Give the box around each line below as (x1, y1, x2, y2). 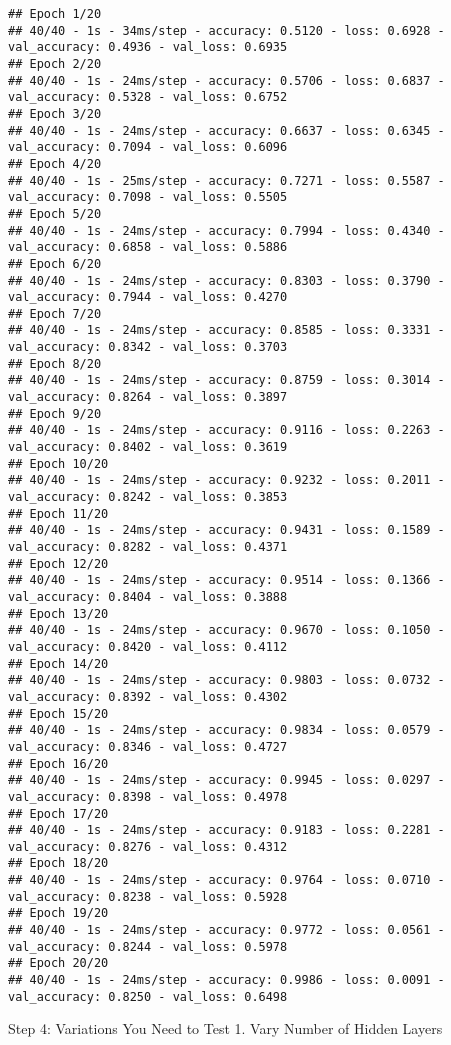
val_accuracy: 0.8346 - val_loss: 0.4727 (8, 739, 288, 754)
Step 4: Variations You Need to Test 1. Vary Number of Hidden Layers (8, 1018, 443, 1039)
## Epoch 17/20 (8, 806, 109, 821)
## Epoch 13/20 (8, 606, 109, 621)
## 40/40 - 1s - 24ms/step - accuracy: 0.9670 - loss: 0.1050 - (8, 623, 445, 638)
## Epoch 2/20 (8, 56, 102, 71)
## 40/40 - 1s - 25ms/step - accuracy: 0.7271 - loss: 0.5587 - (8, 173, 445, 188)
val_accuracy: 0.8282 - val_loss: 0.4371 (8, 540, 288, 554)
